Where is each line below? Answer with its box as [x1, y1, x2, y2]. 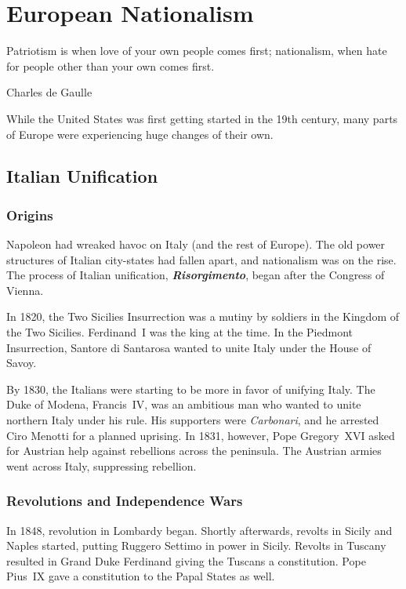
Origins [6, 205, 53, 224]
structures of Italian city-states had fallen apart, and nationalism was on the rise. [6, 251, 397, 267]
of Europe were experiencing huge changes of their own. [6, 125, 274, 142]
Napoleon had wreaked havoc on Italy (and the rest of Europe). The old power [6, 236, 386, 253]
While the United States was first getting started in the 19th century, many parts [6, 110, 398, 126]
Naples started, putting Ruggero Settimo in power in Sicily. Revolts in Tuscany [6, 537, 386, 554]
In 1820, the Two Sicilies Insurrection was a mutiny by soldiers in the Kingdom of [6, 308, 399, 325]
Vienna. [6, 282, 44, 298]
